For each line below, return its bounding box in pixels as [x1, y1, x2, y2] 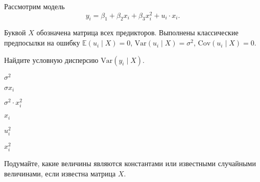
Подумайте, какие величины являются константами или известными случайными [4, 158, 256, 169]
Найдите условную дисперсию [4, 54, 99, 65]
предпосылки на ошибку [4, 37, 80, 48]
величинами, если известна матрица [4, 168, 116, 178]
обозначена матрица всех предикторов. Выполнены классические [36, 27, 239, 38]
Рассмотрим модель [4, 1, 65, 11]
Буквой [4, 27, 26, 38]
